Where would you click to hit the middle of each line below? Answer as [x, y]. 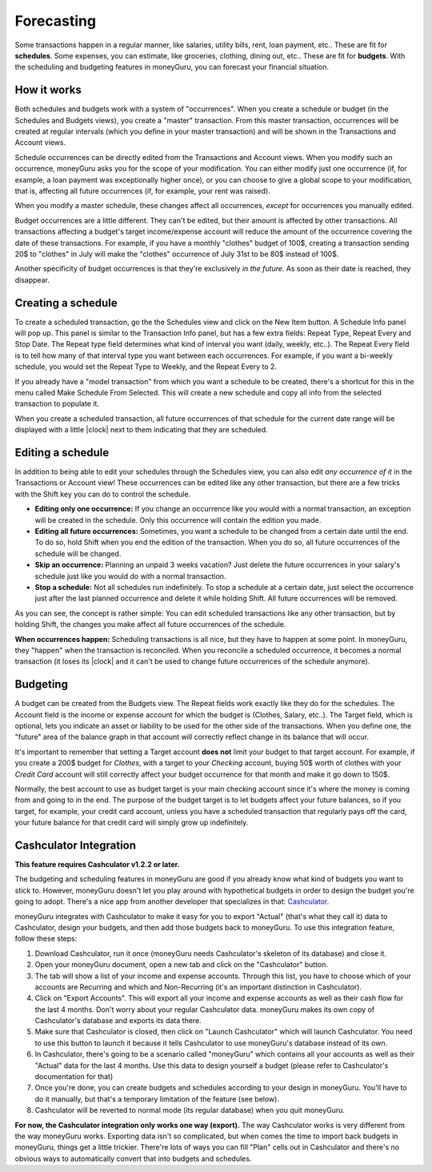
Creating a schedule [66, 303]
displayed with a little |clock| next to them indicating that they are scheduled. [141, 430]
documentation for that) [74, 1077]
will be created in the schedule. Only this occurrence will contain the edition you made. [178, 520]
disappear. [32, 279]
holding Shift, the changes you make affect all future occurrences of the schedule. [150, 624]
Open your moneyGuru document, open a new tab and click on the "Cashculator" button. [181, 965]
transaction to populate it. [57, 403]
